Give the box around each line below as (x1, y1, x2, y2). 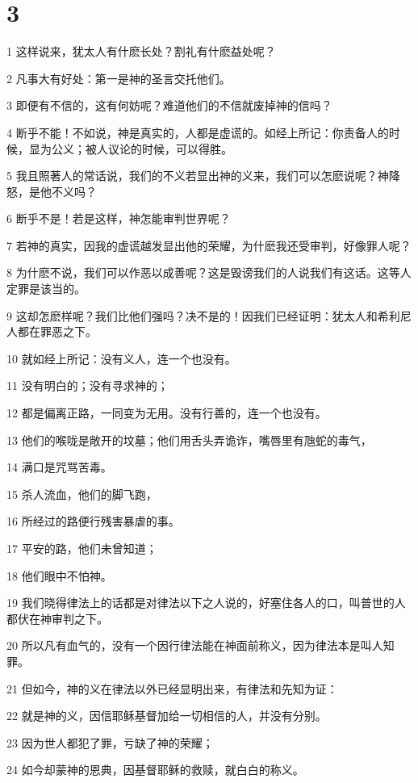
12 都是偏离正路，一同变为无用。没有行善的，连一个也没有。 (6, 404, 327, 421)
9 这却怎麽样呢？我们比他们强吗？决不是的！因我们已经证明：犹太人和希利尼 (6, 307, 412, 324)
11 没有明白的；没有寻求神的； (6, 377, 169, 394)
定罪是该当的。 (6, 280, 86, 297)
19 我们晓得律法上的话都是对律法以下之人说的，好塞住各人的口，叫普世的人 (6, 594, 406, 611)
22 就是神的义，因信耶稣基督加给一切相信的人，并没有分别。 (6, 707, 327, 724)
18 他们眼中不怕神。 (6, 567, 112, 584)
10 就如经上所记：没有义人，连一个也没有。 (6, 350, 236, 366)
